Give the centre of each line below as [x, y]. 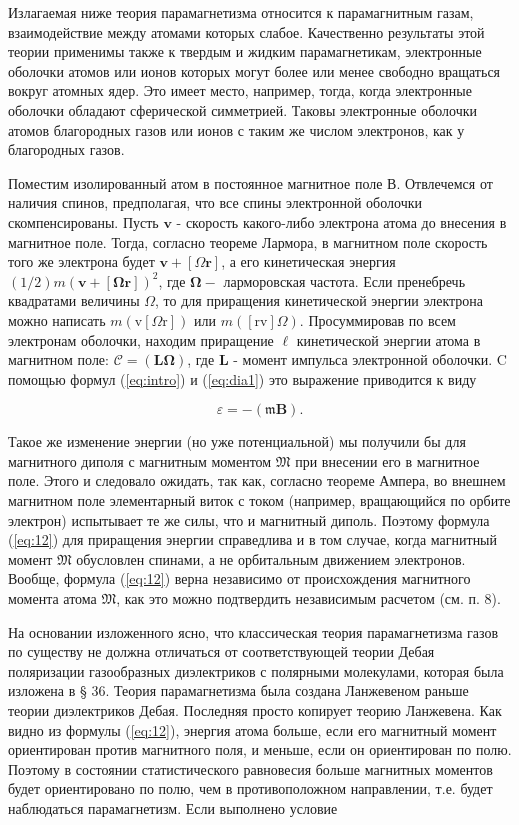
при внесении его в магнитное [387, 460]
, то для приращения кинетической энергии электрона [319, 300]
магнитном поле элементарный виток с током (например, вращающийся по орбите [259, 500]
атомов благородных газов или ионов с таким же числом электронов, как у [236, 129]
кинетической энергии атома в [388, 339]
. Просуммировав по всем [377, 319]
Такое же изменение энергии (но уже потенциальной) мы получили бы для [237, 441]
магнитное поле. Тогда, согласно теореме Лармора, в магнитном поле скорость [248, 241]
